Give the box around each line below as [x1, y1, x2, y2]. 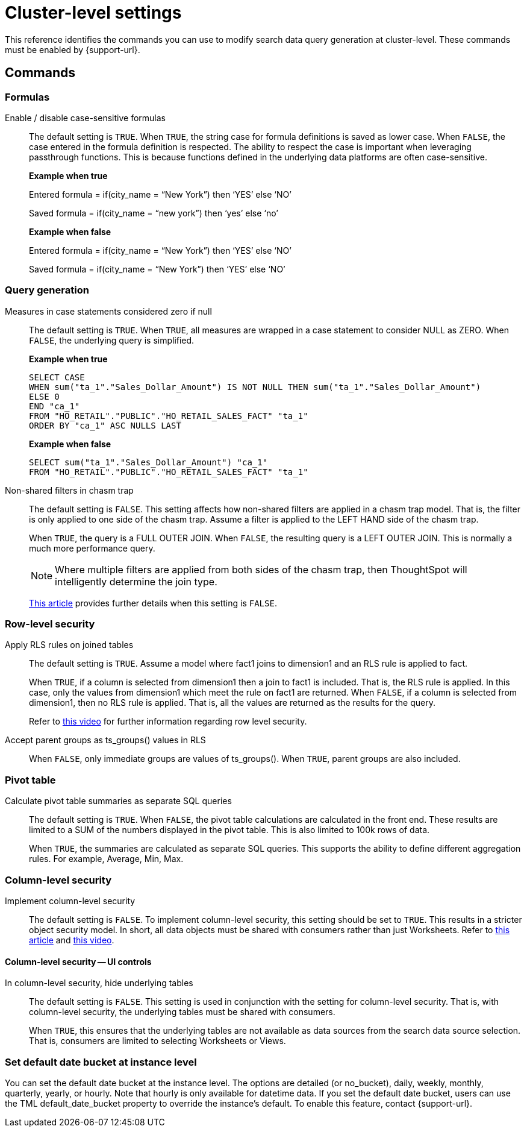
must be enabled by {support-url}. [5, 44, 140, 55]
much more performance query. [29, 542, 155, 553]
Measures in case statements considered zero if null [5, 306, 212, 316]
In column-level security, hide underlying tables [5, 978, 193, 989]
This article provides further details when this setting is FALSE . [29, 597, 277, 608]
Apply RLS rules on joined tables [5, 640, 134, 650]
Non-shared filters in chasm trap [5, 485, 134, 495]
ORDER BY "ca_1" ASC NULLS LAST [29, 420, 181, 430]
